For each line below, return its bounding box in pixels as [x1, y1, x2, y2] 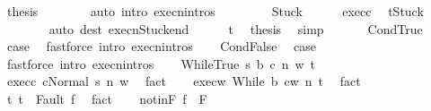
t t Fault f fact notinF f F [6, 89, 207, 107]
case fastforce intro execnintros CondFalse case [6, 37, 317, 55]
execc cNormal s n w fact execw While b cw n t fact [6, 72, 361, 90]
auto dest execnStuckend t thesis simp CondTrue [48, 19, 423, 38]
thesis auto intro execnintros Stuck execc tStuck [6, 2, 424, 20]
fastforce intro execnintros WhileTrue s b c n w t [6, 54, 316, 73]
